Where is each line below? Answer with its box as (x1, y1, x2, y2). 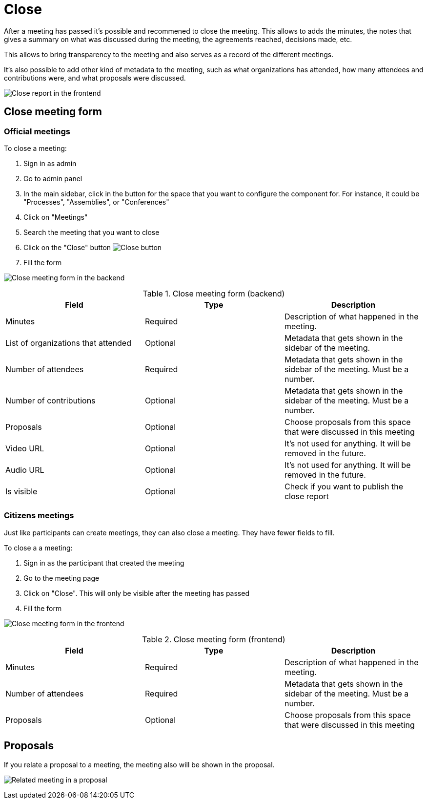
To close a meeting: (4, 144, 67, 152)
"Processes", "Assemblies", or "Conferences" (23, 197, 169, 206)
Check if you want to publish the (284, 481, 404, 491)
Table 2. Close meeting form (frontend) (142, 634, 285, 644)
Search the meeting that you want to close (23, 228, 160, 236)
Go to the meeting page (23, 573, 100, 582)
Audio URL (5, 465, 44, 475)
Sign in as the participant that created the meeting (23, 558, 184, 567)
